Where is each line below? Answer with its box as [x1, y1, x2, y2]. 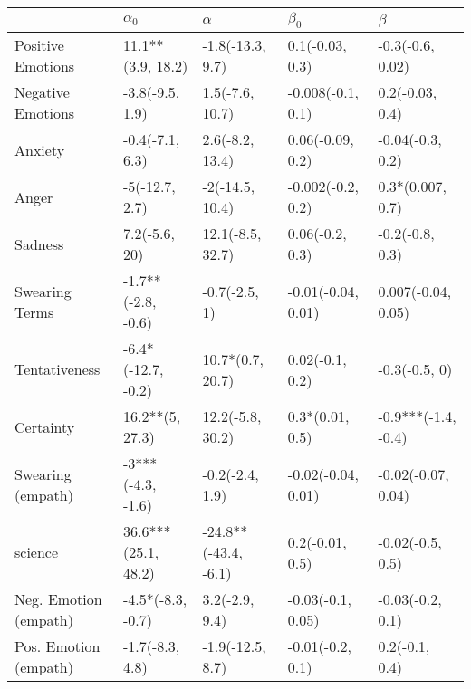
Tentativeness [14, 359, 101, 380]
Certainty [14, 416, 75, 437]
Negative [14, 81, 70, 103]
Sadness [14, 233, 64, 254]
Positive [14, 34, 64, 56]
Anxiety [14, 139, 65, 160]
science [14, 541, 59, 563]
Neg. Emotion [14, 589, 102, 610]
